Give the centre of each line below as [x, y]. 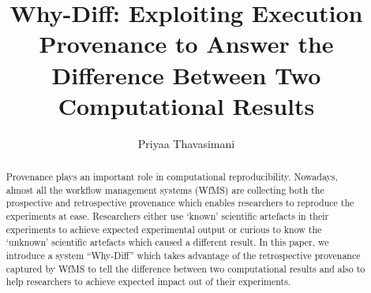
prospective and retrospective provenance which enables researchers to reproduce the [180, 203]
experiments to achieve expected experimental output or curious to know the [164, 229]
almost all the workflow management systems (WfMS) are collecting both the [165, 189]
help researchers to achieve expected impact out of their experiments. [148, 282]
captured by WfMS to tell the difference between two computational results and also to [185, 268]
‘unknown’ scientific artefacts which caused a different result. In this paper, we [167, 242]
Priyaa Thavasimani [186, 143]
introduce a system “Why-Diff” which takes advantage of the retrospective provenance [183, 256]
